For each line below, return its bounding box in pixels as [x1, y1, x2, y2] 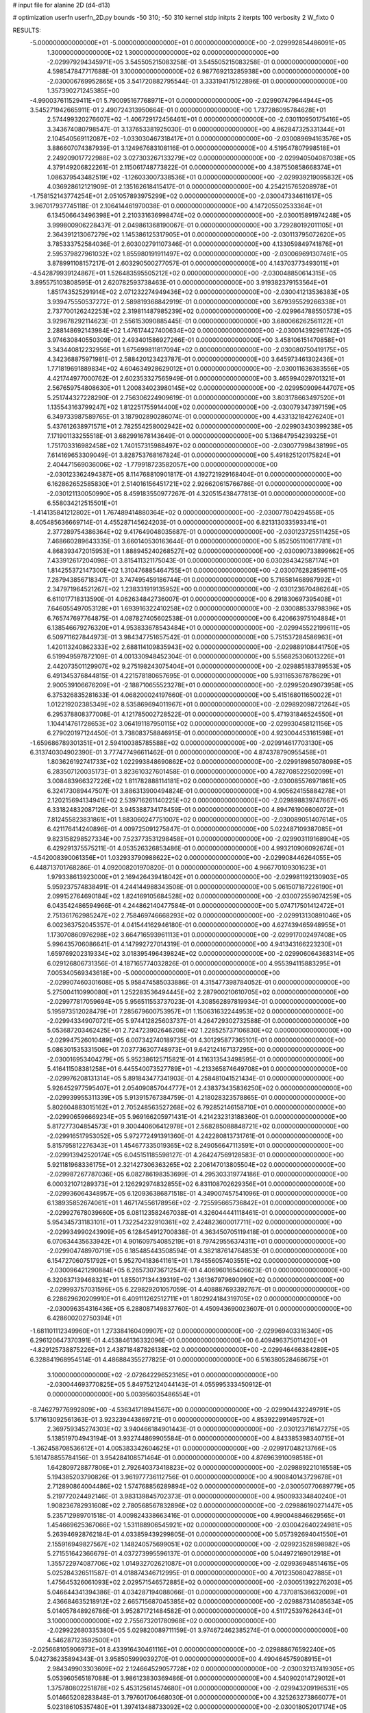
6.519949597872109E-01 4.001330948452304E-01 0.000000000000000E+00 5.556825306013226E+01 [47, 652, 345, 661]
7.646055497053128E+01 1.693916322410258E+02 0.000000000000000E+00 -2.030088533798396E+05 [47, 604, 351, 613]
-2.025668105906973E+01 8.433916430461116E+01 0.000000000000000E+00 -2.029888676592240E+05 [29, 1645, 336, 1654]
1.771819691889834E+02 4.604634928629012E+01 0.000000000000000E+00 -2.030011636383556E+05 [47, 365, 349, 373]
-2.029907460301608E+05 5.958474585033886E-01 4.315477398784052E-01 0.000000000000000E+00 [47, 978, 350, 987]
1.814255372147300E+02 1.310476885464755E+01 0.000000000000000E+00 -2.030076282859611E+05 [47, 566, 348, 574]
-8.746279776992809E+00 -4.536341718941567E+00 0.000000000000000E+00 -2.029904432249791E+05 [29, 1405, 341, 1414]
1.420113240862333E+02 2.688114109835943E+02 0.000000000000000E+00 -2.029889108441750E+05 [47, 643, 350, 651]
